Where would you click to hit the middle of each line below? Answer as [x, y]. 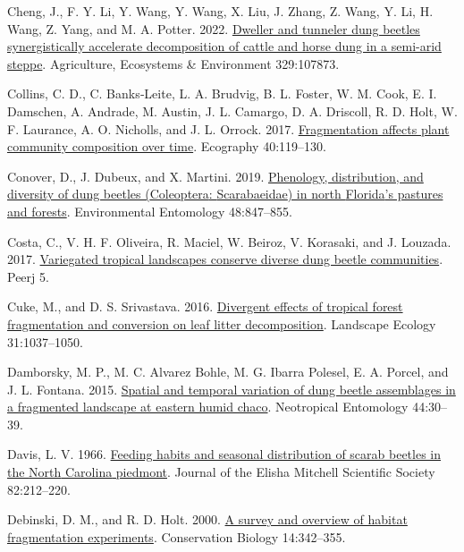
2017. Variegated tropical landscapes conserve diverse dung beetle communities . [225, 259]
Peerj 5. [28, 276]
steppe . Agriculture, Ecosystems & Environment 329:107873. [173, 63]
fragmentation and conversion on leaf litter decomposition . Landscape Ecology [222, 323]
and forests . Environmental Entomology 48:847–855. [150, 211]
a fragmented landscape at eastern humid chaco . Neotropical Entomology [208, 407]
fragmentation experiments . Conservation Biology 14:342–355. [177, 536]
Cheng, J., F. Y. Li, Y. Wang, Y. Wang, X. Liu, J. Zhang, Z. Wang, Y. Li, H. [220, 11]
